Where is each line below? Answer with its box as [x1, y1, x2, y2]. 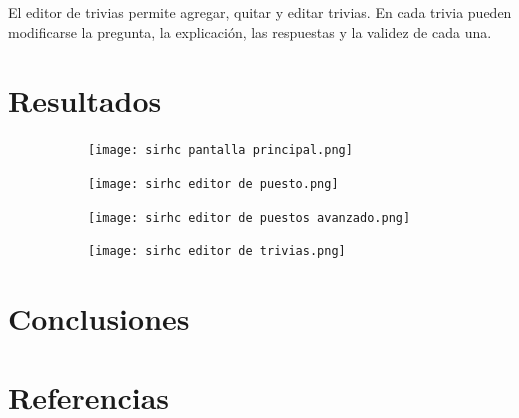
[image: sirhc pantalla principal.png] [88, 143, 353, 158]
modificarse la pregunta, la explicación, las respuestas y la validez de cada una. [8, 21, 492, 42]
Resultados [8, 80, 162, 121]
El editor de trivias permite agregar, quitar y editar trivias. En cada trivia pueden [8, 2, 512, 22]
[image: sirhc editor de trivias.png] [88, 244, 346, 259]
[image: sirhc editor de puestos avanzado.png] [88, 210, 411, 225]
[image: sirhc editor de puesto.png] [88, 176, 339, 191]
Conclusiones [8, 298, 190, 339]
